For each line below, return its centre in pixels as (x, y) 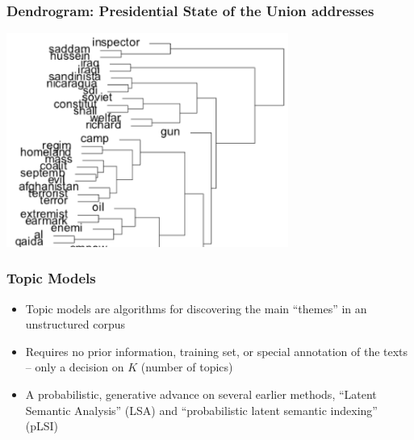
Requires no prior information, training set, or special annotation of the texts (217, 351)
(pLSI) (42, 426)
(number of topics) (187, 367)
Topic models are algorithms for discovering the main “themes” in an (196, 308)
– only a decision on (75, 367)
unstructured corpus (75, 324)
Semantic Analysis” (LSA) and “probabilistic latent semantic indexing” (201, 410)
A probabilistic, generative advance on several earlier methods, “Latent (201, 394)
